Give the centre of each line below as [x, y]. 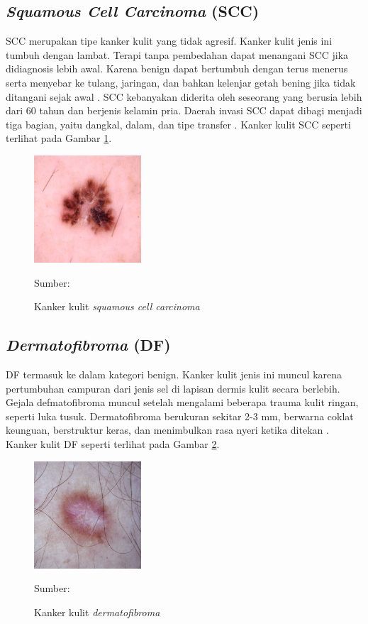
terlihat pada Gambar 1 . [59, 138]
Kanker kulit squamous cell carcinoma [117, 306]
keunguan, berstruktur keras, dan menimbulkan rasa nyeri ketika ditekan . [167, 430]
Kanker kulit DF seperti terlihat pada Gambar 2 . [113, 444]
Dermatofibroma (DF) [88, 345]
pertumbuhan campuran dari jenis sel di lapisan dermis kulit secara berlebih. [173, 388]
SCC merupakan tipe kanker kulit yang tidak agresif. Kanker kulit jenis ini [169, 41]
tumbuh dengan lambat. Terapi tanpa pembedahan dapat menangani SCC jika [177, 54]
